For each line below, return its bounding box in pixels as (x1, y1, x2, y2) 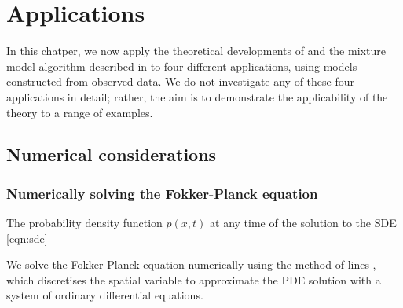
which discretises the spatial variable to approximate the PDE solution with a (6, 271, 381, 288)
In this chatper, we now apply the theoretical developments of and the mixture (6, 42, 386, 59)
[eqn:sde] (6, 229, 48, 246)
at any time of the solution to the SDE (210, 214, 397, 231)
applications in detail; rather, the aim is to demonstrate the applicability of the (6, 88, 388, 104)
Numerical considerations (6, 142, 217, 167)
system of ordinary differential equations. (6, 287, 203, 303)
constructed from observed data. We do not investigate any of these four (6, 73, 355, 90)
